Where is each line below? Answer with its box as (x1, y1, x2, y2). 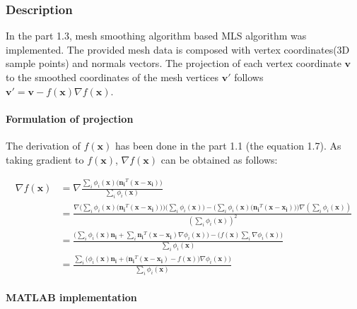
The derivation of (6, 138, 81, 152)
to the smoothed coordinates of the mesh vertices (6, 70, 218, 84)
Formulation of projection (6, 111, 134, 126)
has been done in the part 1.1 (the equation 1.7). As (115, 138, 341, 152)
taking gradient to (6, 152, 84, 166)
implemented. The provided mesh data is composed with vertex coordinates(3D (6, 42, 350, 56)
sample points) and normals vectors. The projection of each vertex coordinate (6, 56, 341, 71)
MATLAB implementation (6, 290, 137, 305)
